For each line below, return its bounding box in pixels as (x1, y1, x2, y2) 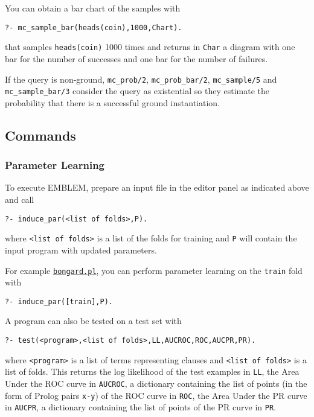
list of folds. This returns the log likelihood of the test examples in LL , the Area (5, 365, 300, 378)
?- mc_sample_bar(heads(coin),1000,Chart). (5, 23, 182, 32)
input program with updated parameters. (5, 243, 157, 256)
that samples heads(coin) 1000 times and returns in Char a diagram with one (5, 40, 295, 53)
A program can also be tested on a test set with (5, 314, 182, 327)
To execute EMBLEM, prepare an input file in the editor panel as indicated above (5, 181, 309, 194)
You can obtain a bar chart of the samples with (5, 2, 181, 14)
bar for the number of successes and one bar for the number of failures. (5, 52, 268, 65)
